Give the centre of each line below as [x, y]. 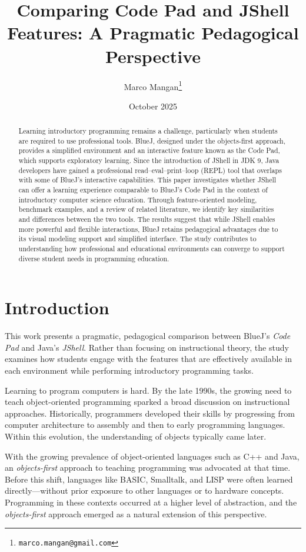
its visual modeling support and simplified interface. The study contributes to [137, 239]
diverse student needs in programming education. [94, 258]
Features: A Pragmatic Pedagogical [153, 33]
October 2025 [153, 106]
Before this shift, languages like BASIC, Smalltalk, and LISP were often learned [149, 479]
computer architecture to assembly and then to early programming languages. [145, 425]
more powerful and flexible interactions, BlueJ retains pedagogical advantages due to [148, 229]
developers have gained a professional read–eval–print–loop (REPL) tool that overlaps [150, 170]
